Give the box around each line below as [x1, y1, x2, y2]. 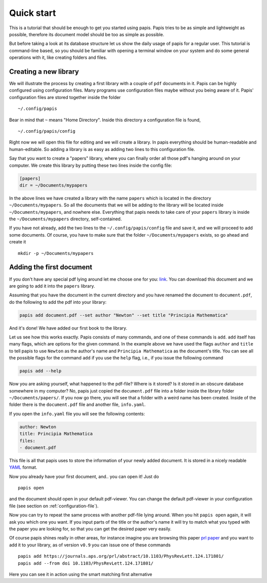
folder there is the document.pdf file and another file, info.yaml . [9, 401, 146, 408]
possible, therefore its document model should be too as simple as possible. [9, 31, 164, 37]
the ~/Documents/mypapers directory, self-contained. [9, 216, 122, 222]
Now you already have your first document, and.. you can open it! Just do [9, 473, 159, 480]
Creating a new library [9, 67, 79, 76]
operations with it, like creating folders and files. [9, 54, 107, 60]
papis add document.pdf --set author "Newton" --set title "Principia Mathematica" [19, 312, 228, 318]
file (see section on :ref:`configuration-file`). [9, 503, 99, 509]
